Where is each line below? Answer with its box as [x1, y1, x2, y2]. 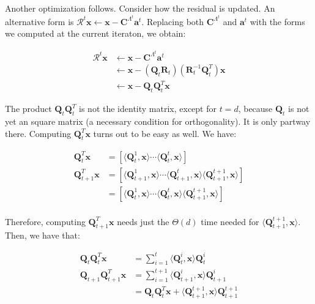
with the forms [250, 15, 305, 28]
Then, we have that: [5, 229, 80, 242]
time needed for [201, 215, 259, 228]
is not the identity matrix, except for [79, 102, 217, 115]
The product [5, 102, 52, 115]
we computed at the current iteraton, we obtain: [5, 27, 186, 40]
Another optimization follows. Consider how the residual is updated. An [5, 2, 275, 14]
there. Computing [5, 127, 72, 139]
